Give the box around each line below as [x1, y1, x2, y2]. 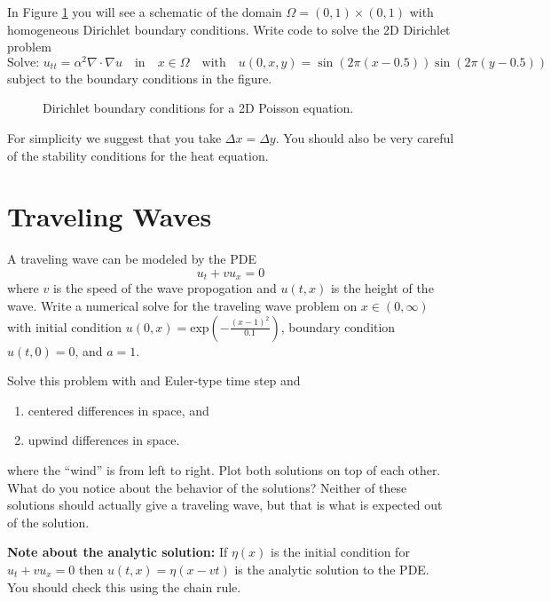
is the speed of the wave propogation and [52, 279, 277, 297]
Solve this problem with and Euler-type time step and [7, 371, 301, 390]
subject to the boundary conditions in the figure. [7, 68, 272, 87]
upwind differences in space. [28, 431, 180, 449]
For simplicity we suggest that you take [7, 129, 222, 147]
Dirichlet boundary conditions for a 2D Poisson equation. [43, 99, 354, 117]
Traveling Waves [7, 198, 212, 234]
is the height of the [330, 279, 434, 297]
